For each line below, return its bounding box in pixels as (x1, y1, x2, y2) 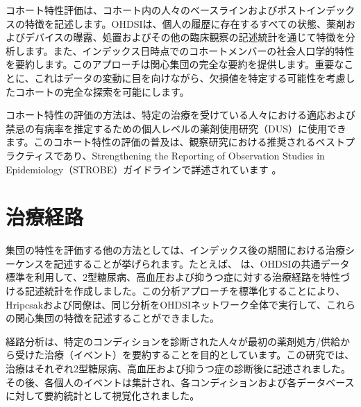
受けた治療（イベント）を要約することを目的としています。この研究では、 (15, 347, 355, 362)
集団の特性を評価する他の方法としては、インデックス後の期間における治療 (6, 243, 345, 257)
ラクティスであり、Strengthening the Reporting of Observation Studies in (6, 148, 325, 162)
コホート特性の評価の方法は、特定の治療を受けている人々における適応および (6, 107, 355, 122)
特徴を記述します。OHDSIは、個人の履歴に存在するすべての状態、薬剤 (24, 16, 346, 31)
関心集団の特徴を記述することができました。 (15, 311, 219, 325)
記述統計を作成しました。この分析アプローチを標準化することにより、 (24, 284, 346, 298)
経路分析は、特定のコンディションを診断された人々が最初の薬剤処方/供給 (6, 334, 341, 348)
